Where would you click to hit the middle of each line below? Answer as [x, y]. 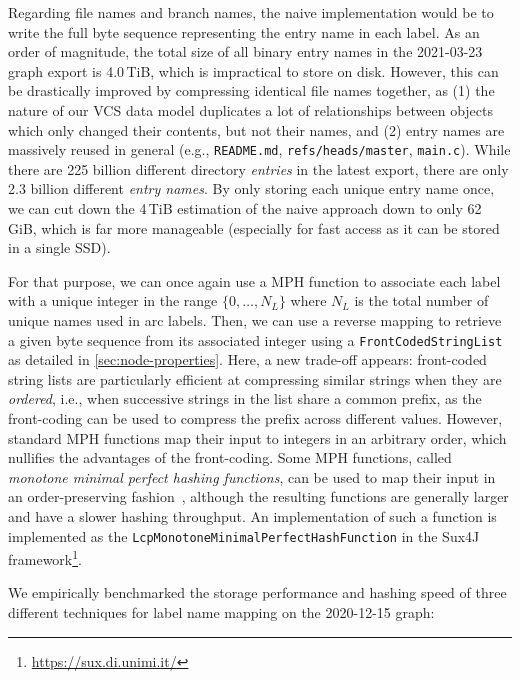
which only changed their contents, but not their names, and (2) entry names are [256, 129]
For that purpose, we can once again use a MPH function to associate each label [254, 280]
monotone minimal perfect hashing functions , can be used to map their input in [252, 476]
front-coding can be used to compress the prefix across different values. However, [255, 418]
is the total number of [421, 300]
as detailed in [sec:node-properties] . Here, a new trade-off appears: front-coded [247, 359]
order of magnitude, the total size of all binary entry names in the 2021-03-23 [245, 51]
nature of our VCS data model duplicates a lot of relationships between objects [250, 109]
